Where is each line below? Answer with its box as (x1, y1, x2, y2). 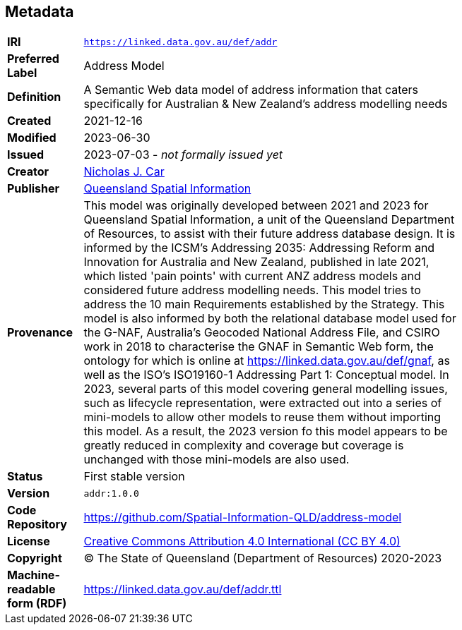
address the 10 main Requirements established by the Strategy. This (83, 297, 445, 312)
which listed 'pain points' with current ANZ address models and (83, 269, 421, 284)
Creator (7, 164, 49, 179)
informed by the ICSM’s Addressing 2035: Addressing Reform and (83, 241, 435, 255)
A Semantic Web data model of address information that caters (83, 83, 419, 97)
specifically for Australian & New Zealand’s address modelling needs (83, 97, 448, 111)
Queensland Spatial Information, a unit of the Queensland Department (83, 212, 455, 227)
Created (7, 114, 52, 128)
